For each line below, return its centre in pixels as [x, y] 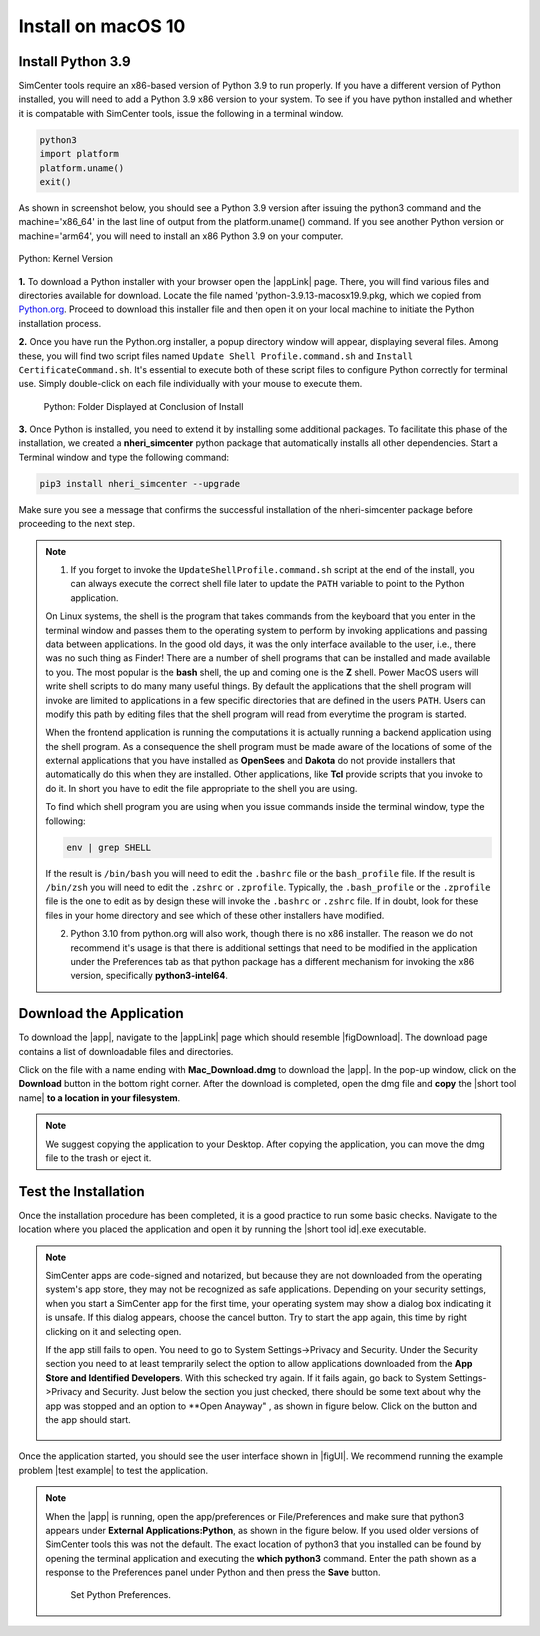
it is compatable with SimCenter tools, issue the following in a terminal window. [181, 113]
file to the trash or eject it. [98, 1157]
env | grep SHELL [109, 847]
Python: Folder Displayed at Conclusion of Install [143, 406]
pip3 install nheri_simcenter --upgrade [139, 483]
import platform [79, 154]
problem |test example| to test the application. [113, 1470]
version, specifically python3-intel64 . [149, 976]
